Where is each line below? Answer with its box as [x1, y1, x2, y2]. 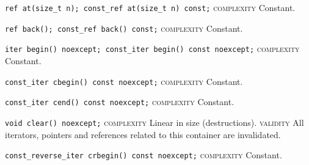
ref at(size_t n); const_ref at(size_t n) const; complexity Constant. [5, 1, 296, 13]
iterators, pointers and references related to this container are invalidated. [5, 128, 281, 141]
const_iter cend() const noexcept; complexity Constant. [5, 95, 234, 108]
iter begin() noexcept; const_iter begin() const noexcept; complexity [5, 42, 300, 55]
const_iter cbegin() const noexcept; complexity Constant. [5, 75, 243, 87]
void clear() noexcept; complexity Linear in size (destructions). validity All [5, 116, 304, 128]
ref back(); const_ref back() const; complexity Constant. [5, 21, 243, 34]
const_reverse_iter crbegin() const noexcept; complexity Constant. [5, 148, 282, 161]
